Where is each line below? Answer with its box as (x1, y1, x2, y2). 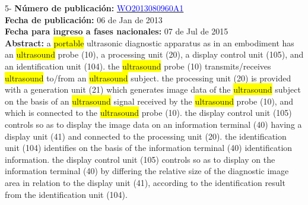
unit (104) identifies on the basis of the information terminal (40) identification (5, 141, 293, 154)
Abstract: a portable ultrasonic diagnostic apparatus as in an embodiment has (5, 36, 294, 49)
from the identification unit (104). (5, 188, 128, 200)
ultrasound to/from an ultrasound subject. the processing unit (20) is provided (5, 71, 291, 84)
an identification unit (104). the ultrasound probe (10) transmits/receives (5, 59, 271, 72)
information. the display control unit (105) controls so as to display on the (5, 153, 275, 165)
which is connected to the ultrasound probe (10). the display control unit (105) (5, 106, 292, 119)
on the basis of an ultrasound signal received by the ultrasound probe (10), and (5, 94, 293, 107)
